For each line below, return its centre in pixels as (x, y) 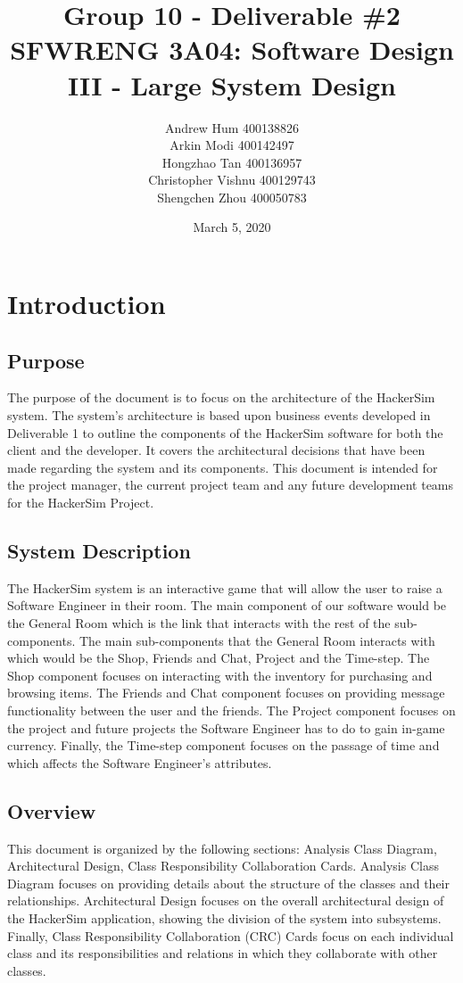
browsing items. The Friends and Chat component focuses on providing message (226, 693)
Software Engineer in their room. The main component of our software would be (227, 605)
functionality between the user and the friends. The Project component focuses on (231, 710)
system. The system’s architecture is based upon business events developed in (219, 415)
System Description (99, 550)
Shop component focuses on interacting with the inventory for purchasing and (220, 675)
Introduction (87, 304)
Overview (52, 810)
